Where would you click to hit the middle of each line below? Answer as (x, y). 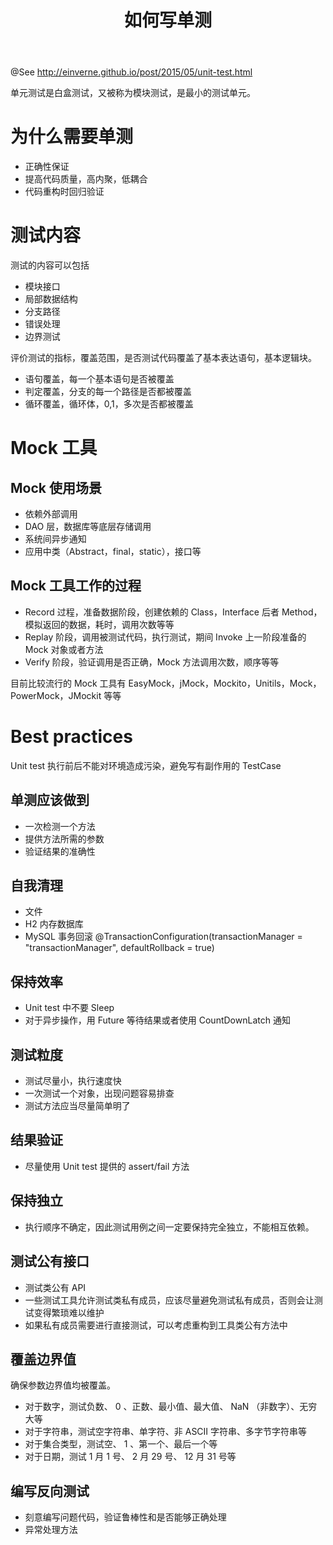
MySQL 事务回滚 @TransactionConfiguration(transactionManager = (163, 937)
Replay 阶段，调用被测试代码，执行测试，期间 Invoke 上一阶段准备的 (165, 637)
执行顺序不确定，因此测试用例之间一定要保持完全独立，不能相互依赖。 (169, 1227)
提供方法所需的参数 (64, 838)
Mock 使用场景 (56, 487)
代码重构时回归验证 (64, 192)
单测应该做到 (50, 800)
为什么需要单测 (72, 137)
